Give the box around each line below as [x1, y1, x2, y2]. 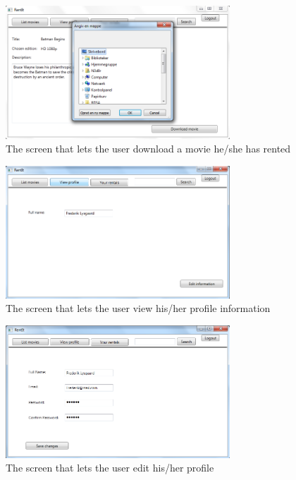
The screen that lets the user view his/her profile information [6, 301, 271, 316]
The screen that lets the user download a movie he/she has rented [6, 141, 291, 156]
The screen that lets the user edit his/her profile [6, 460, 214, 475]
